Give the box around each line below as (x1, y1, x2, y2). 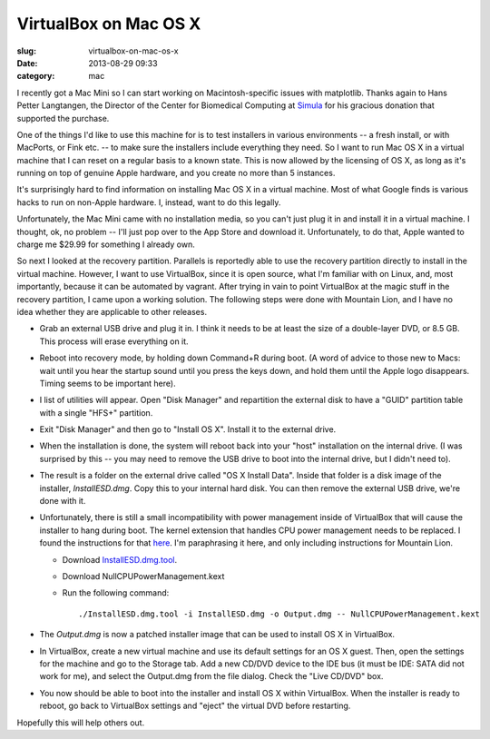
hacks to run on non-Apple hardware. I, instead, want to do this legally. (16, 196, 281, 208)
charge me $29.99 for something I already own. (16, 239, 195, 250)
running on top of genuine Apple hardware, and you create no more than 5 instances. (16, 168, 336, 179)
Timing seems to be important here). (39, 378, 176, 389)
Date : (16, 57, 38, 68)
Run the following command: (62, 587, 170, 598)
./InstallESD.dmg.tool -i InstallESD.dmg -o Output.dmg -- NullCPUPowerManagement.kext (78, 608, 481, 619)
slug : (16, 45, 36, 56)
